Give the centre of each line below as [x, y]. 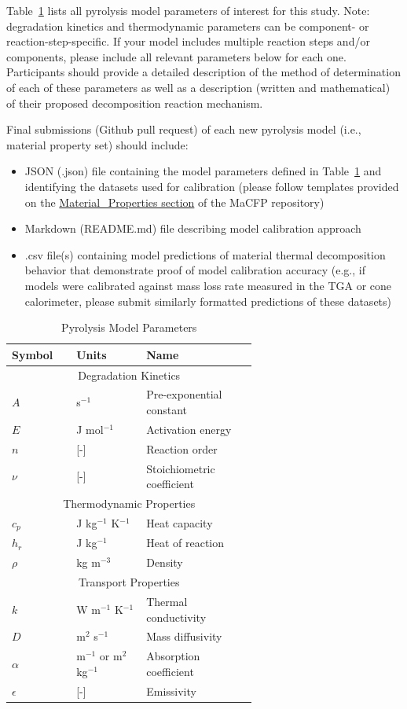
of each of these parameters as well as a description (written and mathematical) [198, 87]
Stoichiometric [181, 468]
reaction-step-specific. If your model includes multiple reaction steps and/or [188, 41]
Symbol [33, 354]
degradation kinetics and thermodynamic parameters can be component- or [188, 26]
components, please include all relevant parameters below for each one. [176, 56]
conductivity [176, 617]
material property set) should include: [97, 144]
